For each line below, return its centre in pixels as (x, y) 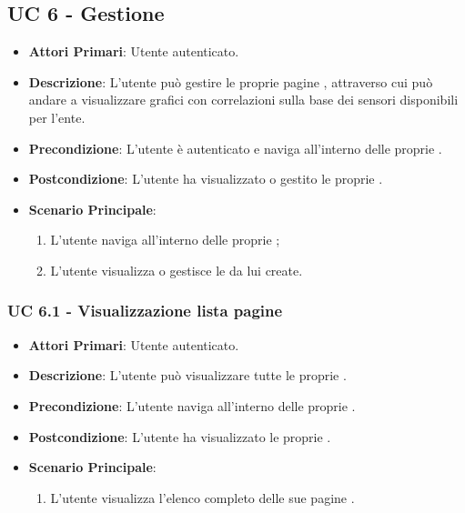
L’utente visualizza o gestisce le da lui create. (177, 270)
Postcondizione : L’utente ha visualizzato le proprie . (180, 436)
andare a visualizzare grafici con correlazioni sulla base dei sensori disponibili (243, 100)
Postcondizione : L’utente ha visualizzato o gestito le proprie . (206, 179)
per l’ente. (57, 117)
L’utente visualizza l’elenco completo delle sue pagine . (202, 497)
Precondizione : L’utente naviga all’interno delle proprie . (192, 405)
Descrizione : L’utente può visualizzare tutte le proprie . (187, 375)
